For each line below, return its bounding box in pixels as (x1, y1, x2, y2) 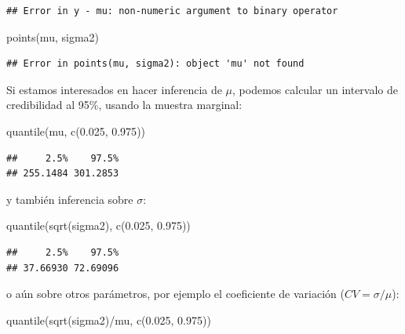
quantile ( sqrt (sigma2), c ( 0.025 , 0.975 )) (6, 217, 191, 234)
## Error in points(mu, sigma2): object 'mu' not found (6, 58, 305, 70)
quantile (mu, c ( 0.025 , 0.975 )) (6, 122, 146, 139)
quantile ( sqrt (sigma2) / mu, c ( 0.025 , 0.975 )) (6, 311, 211, 328)
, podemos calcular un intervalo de (232, 81, 398, 97)
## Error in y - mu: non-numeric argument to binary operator (6, 5, 338, 16)
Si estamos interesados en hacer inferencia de (6, 81, 222, 97)
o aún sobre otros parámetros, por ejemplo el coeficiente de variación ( (6, 285, 345, 302)
